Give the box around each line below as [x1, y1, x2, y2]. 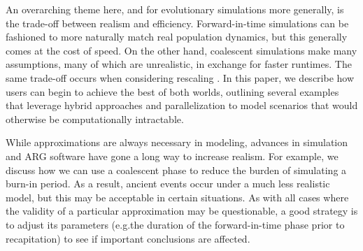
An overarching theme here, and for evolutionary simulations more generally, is [6, 2, 344, 16]
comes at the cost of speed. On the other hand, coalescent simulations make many [6, 43, 357, 57]
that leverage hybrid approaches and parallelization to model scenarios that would [6, 98, 358, 113]
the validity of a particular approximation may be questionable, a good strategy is [6, 203, 358, 218]
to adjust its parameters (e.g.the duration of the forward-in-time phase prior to [6, 217, 345, 231]
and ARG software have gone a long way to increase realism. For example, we [6, 148, 339, 163]
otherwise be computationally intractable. [6, 111, 184, 126]
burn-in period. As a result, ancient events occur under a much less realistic [6, 176, 330, 191]
